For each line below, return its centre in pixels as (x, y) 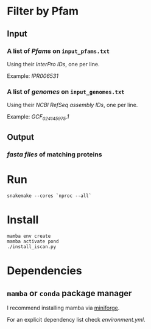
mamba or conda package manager (69, 293)
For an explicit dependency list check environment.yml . (76, 320)
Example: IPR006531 (33, 76)
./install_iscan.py (32, 247)
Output (20, 137)
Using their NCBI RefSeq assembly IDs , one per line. (72, 105)
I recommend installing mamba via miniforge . (63, 308)
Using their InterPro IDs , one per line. (53, 64)
